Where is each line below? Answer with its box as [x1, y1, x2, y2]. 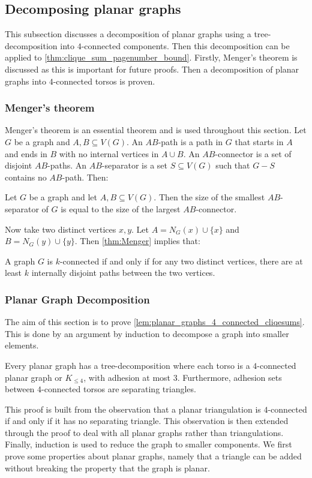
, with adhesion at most [83, 371, 171, 383]
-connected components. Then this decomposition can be [81, 39, 290, 52]
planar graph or [5, 371, 62, 383]
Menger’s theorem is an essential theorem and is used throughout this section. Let [5, 124, 307, 136]
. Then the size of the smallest [154, 191, 265, 203]
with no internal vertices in [59, 147, 159, 160]
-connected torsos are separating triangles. [41, 383, 196, 395]
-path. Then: [62, 170, 109, 183]
